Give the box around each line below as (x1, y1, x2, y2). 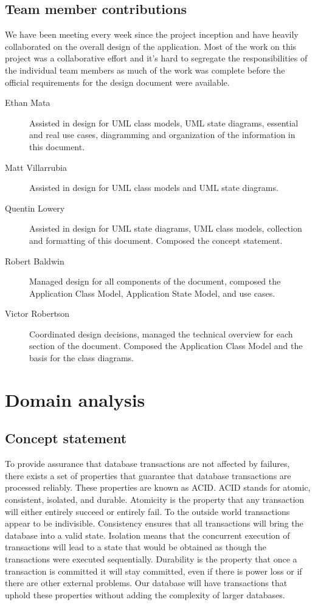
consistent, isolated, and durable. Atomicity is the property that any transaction (5, 493, 305, 506)
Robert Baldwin (5, 254, 64, 267)
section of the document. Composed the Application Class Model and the (29, 339, 303, 352)
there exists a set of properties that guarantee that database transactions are (5, 469, 291, 482)
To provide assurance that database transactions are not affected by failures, (5, 457, 290, 470)
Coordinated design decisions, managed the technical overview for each (29, 327, 293, 340)
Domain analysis (5, 387, 145, 412)
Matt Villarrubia (5, 161, 67, 173)
